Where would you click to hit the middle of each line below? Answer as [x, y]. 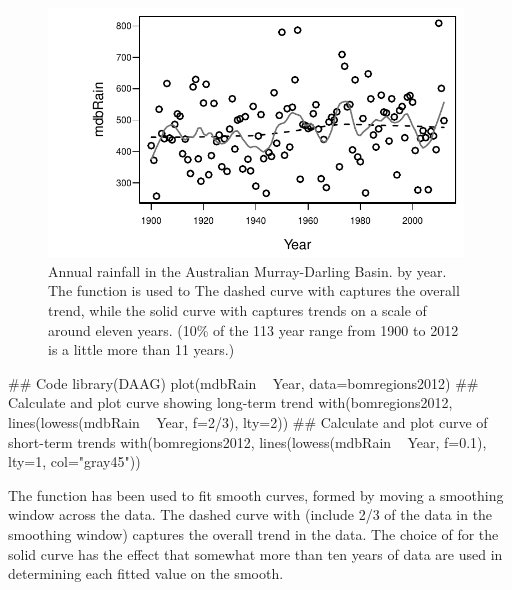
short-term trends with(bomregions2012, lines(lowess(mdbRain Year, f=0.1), [247, 441]
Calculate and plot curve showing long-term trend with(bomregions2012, [230, 402]
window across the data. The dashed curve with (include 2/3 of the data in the [250, 514]
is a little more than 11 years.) [141, 349]
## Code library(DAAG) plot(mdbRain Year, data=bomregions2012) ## [243, 382]
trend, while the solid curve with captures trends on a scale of [237, 310]
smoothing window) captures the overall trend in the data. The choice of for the [253, 534]
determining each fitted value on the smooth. [146, 573]
